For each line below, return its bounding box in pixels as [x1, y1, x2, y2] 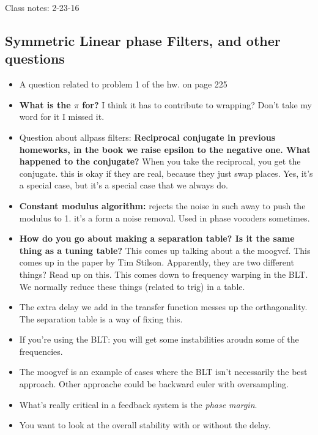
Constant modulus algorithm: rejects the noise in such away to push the [19, 199, 306, 212]
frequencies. [19, 344, 63, 357]
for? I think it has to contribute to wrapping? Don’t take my [82, 98, 312, 111]
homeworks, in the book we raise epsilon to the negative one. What [19, 143, 311, 155]
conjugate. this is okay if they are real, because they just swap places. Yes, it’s [19, 166, 313, 179]
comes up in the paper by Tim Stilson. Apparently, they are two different [19, 256, 294, 269]
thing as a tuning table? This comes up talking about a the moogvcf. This [19, 244, 311, 256]
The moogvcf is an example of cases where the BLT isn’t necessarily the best [19, 365, 308, 378]
